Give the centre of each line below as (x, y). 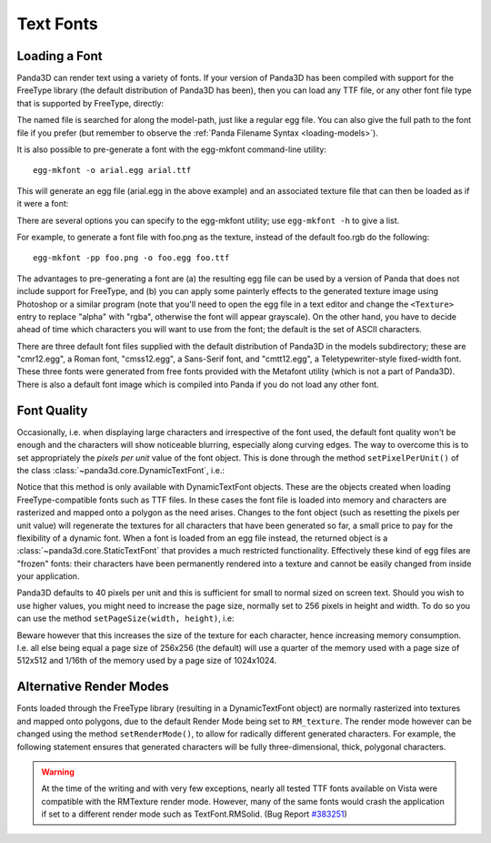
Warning (58, 772)
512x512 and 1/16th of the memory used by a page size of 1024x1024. (147, 661)
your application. (48, 576)
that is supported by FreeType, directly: (90, 103)
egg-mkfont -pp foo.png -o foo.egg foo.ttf (131, 258)
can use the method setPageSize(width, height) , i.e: (125, 618)
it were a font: (43, 204)
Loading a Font (60, 56)
